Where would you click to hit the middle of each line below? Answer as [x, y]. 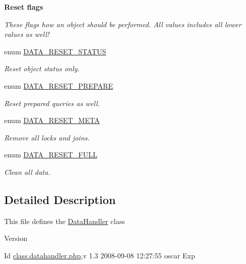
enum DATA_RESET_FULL [51, 155]
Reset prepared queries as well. [52, 103]
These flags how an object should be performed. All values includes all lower [123, 24]
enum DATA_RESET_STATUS [55, 51]
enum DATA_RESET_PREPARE [59, 85]
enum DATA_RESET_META [52, 120]
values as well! [27, 34]
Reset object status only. [42, 68]
